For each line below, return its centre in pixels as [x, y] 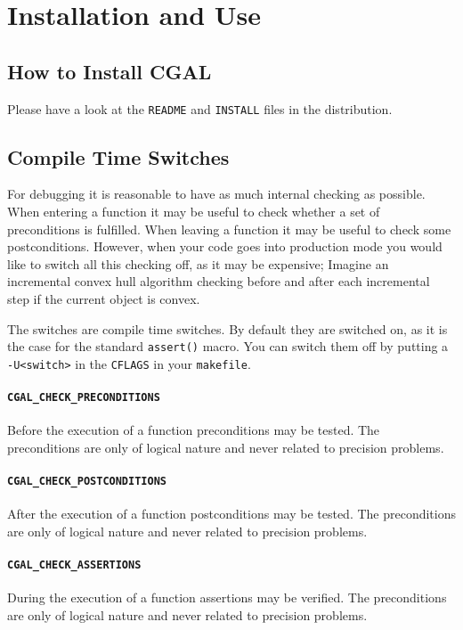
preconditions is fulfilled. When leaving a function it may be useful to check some [229, 229]
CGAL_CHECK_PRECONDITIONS [84, 398]
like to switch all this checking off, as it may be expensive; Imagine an [198, 263]
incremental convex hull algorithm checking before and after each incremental [219, 281]
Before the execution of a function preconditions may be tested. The [194, 430]
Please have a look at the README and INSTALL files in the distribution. [200, 108]
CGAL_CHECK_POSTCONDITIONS [87, 482]
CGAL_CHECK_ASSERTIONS [74, 565]
